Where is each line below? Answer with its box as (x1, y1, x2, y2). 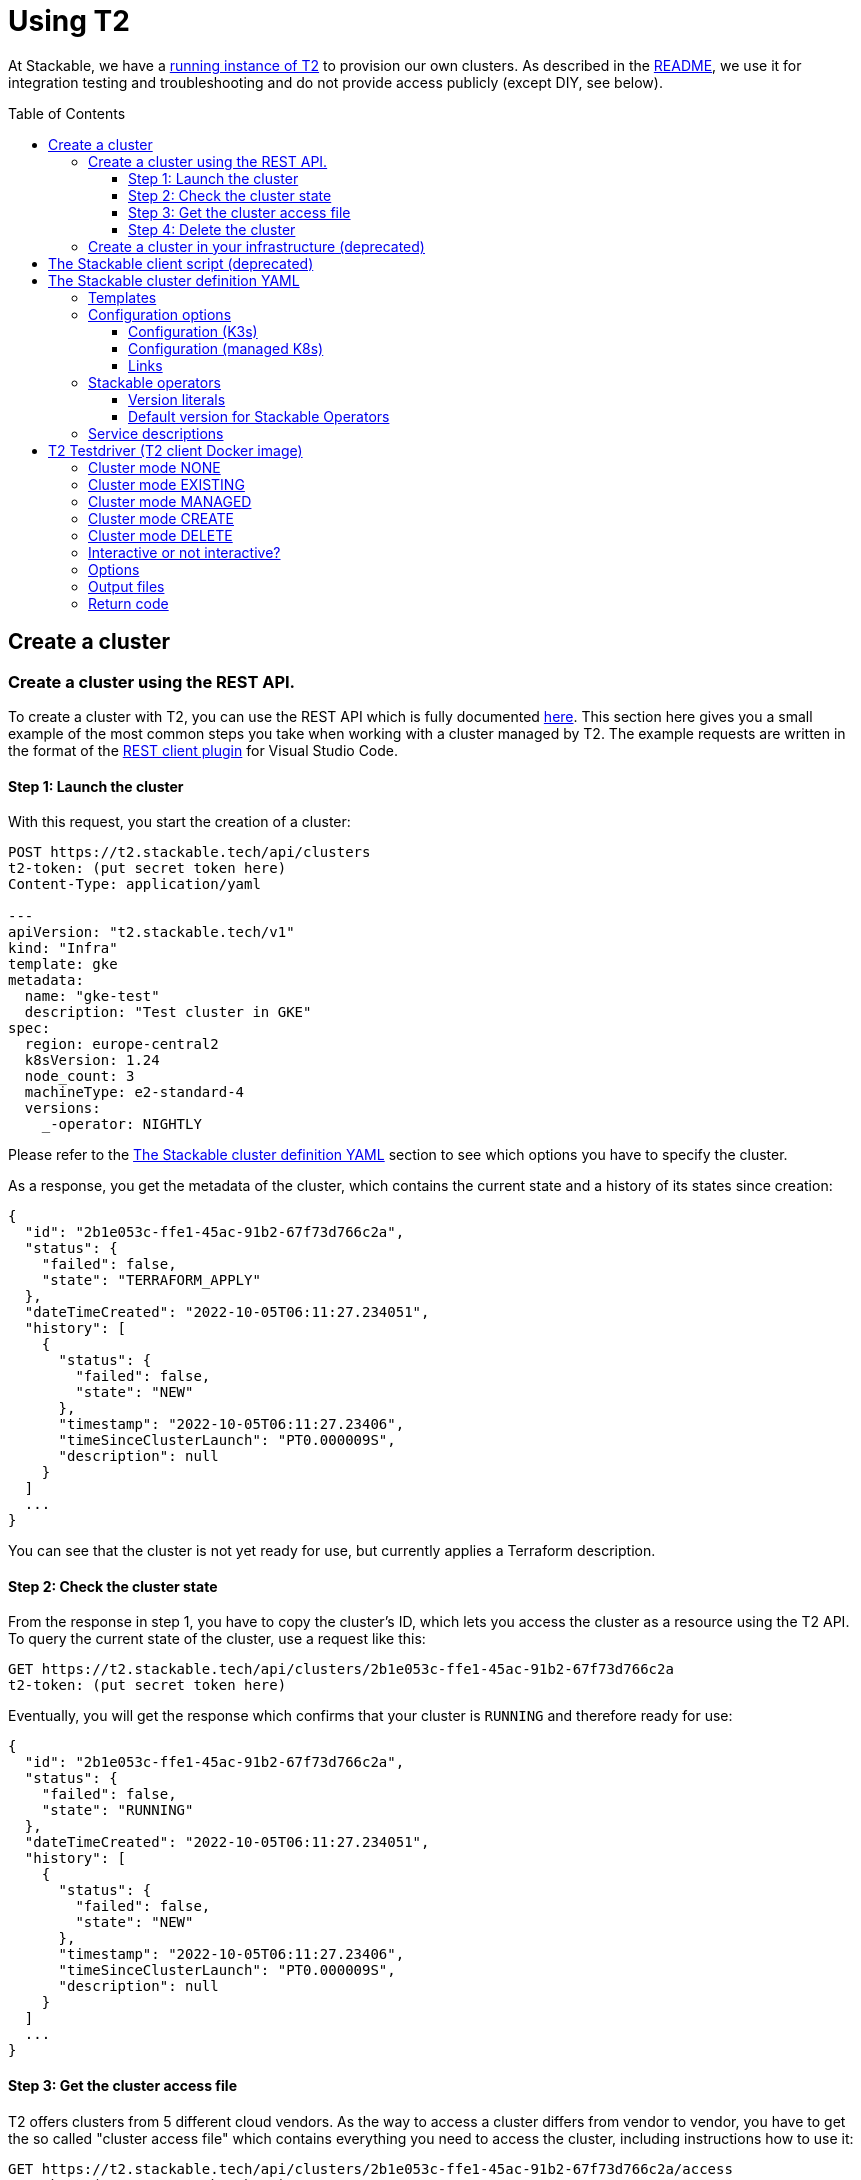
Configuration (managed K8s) (128, 339, 324, 357)
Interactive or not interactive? (88, 543, 281, 561)
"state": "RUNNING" (41, 1802, 194, 1819)
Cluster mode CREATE (88, 509, 235, 527)
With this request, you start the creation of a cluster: (8, 813, 351, 831)
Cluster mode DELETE (88, 526, 233, 544)
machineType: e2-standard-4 (24, 1084, 245, 1101)
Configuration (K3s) (128, 322, 258, 340)
